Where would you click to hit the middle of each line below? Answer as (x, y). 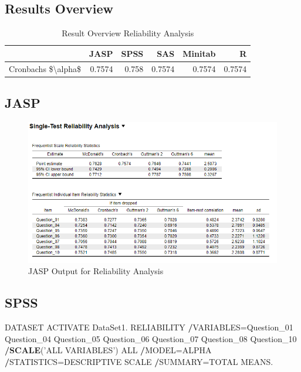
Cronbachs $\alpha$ (45, 68)
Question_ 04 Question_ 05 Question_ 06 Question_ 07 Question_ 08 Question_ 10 (151, 338)
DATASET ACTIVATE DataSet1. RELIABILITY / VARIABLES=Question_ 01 (149, 327)
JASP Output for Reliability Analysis (96, 271)
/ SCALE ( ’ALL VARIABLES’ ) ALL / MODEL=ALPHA (108, 350)
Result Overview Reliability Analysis (128, 33)
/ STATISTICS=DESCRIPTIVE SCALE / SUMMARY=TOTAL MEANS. (139, 361)
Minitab (199, 53)
